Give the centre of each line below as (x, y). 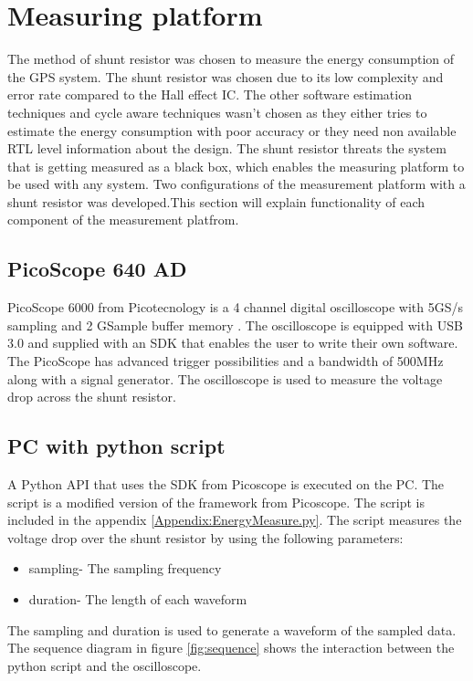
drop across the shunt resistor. (92, 397)
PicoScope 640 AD (97, 269)
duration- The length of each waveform (138, 599)
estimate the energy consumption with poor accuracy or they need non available (232, 130)
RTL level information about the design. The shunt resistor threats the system (227, 148)
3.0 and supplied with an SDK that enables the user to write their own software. (233, 343)
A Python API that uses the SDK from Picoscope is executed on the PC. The (226, 484)
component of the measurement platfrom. (123, 220)
